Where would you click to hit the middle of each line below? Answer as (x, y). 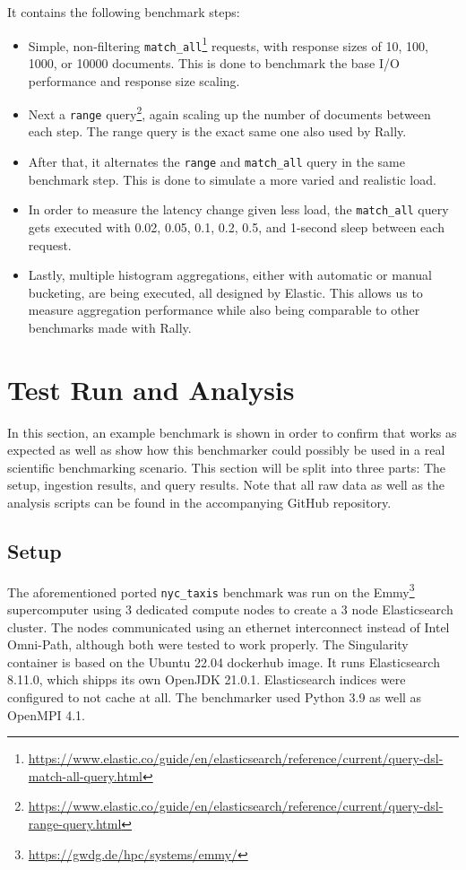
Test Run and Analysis (151, 389)
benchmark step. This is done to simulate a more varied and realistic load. (232, 179)
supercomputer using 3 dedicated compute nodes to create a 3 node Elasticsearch (230, 609)
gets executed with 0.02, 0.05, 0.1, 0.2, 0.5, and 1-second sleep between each (236, 226)
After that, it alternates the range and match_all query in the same (216, 161)
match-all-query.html (86, 775)
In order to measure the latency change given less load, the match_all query (238, 209)
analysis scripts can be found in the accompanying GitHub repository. (199, 502)
